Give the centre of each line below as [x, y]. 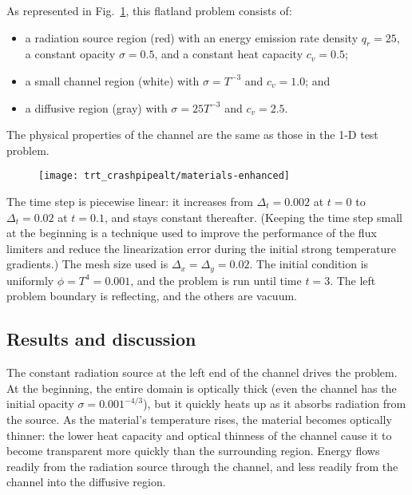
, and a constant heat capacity [229, 54]
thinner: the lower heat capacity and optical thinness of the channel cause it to [199, 435]
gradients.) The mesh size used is [87, 264]
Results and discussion [101, 339]
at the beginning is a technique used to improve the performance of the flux [192, 233]
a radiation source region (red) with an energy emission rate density [192, 37]
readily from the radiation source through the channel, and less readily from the [202, 466]
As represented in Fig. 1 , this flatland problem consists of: [149, 10]
